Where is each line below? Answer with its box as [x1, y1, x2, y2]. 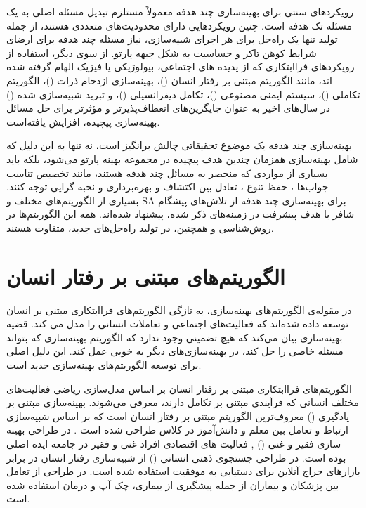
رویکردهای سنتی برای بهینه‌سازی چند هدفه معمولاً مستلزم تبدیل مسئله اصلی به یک [6, 4, 354, 18]
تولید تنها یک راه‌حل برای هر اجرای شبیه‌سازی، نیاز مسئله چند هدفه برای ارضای [6, 32, 338, 46]
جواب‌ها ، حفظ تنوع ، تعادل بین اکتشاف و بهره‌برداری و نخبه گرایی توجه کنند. [6, 179, 329, 194]
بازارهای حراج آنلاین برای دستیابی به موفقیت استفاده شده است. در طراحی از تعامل [6, 464, 360, 478]
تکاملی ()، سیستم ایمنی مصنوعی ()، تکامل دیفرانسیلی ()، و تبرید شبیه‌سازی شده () [6, 86, 360, 101]
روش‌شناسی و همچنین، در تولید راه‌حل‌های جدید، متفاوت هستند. [6, 220, 274, 235]
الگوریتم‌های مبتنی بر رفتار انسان [6, 261, 285, 290]
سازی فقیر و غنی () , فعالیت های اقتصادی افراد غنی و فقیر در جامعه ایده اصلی [6, 436, 341, 450]
